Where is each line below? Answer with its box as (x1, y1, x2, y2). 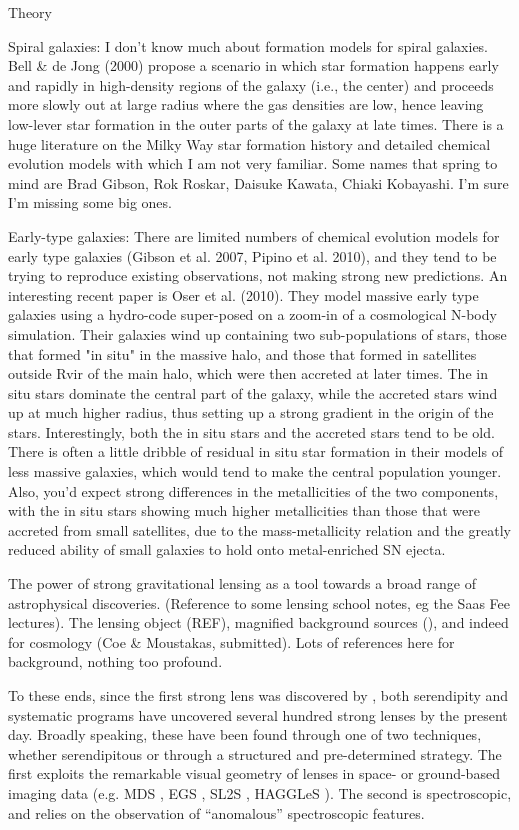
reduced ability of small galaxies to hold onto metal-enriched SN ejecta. (8, 539, 446, 560)
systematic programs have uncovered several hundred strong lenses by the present (8, 704, 508, 725)
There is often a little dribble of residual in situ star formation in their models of (8, 441, 503, 462)
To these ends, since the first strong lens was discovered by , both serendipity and (8, 685, 509, 705)
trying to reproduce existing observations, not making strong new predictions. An (8, 265, 508, 286)
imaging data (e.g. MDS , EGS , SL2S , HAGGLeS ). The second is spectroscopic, (8, 782, 512, 803)
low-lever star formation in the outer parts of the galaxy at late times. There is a (8, 113, 504, 134)
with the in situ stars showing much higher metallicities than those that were (8, 500, 480, 521)
